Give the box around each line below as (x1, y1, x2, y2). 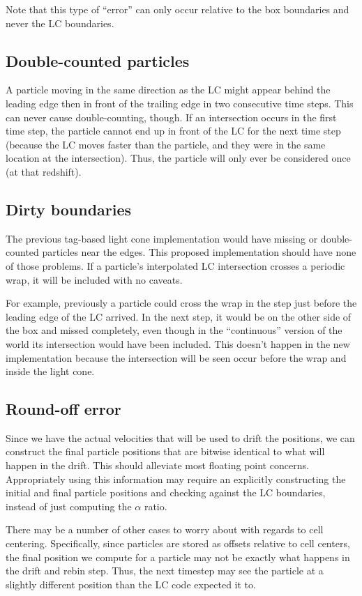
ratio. (144, 498, 167, 513)
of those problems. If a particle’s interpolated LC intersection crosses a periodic (6, 258, 345, 273)
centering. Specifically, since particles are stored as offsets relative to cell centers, (6, 536, 350, 551)
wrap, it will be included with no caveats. (6, 272, 183, 286)
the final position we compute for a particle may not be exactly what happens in (6, 549, 350, 564)
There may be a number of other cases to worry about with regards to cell (6, 522, 324, 537)
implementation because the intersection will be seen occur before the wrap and (6, 350, 347, 365)
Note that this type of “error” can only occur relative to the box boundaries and (6, 2, 349, 16)
